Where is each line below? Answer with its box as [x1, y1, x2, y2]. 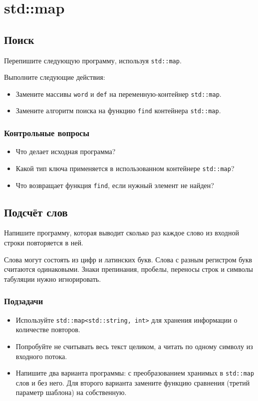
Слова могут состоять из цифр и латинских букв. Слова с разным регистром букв [4, 254, 253, 264]
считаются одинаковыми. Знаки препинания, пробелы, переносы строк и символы [4, 264, 253, 274]
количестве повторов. [15, 324, 80, 335]
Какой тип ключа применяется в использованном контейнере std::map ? [15, 163, 235, 173]
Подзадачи [4, 295, 43, 307]
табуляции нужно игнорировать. [4, 273, 101, 284]
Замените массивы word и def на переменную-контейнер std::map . [15, 88, 222, 99]
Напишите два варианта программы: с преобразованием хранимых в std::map [15, 368, 255, 378]
